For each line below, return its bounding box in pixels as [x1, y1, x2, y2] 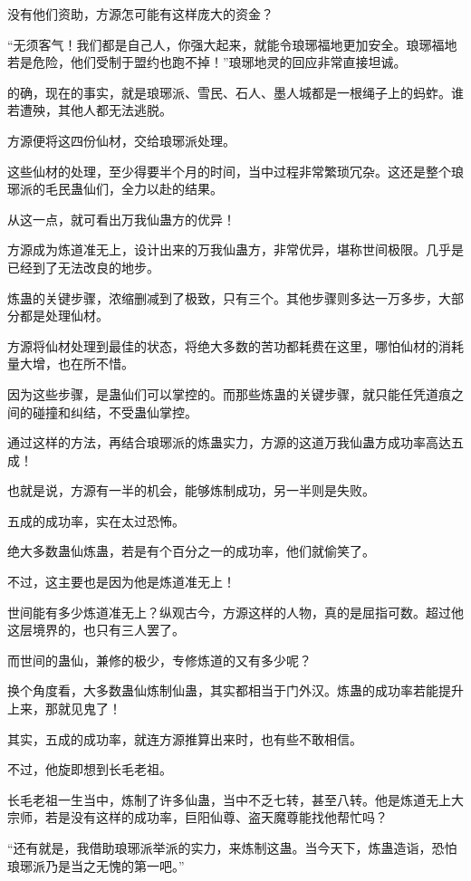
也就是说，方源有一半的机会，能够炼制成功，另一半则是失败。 [7, 481, 375, 500]
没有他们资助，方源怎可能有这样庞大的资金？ [7, 5, 274, 23]
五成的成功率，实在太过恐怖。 [7, 511, 185, 530]
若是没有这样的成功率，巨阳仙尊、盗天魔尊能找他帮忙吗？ [44, 808, 388, 827]
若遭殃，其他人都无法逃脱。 [7, 101, 172, 120]
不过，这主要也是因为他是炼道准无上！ [7, 572, 235, 591]
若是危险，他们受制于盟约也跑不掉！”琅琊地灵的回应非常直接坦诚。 [7, 53, 407, 72]
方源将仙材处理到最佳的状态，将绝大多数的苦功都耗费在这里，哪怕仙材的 [7, 336, 438, 355]
